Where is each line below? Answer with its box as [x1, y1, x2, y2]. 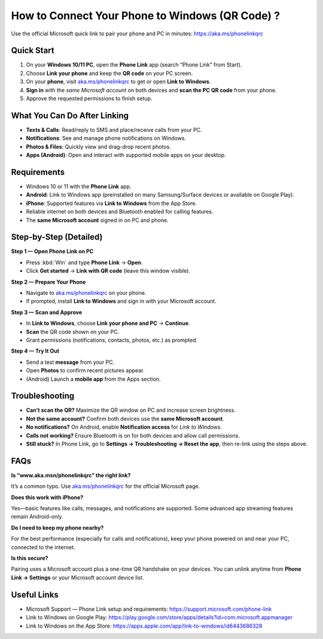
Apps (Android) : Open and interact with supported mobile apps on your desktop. [26, 152, 227, 159]
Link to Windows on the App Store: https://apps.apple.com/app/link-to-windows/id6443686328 [26, 622, 263, 629]
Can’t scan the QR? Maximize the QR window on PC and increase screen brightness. [26, 406, 236, 414]
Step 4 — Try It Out [11, 348, 60, 355]
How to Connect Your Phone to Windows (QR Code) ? [11, 9, 281, 22]
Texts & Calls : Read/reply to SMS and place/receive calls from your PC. [26, 126, 203, 133]
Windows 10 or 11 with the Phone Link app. [26, 183, 132, 190]
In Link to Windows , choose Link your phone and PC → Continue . [26, 319, 191, 327]
